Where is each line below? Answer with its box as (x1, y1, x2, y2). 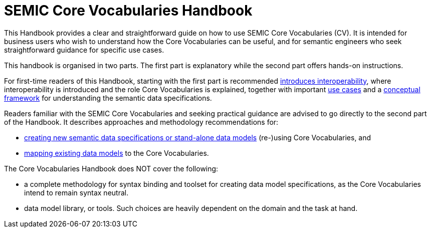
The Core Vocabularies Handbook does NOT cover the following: (4, 164, 219, 173)
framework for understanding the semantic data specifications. (4, 93, 212, 102)
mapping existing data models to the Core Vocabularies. (24, 148, 209, 157)
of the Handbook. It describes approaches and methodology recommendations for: (4, 117, 279, 126)
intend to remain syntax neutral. (24, 188, 129, 197)
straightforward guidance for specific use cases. (4, 45, 164, 54)
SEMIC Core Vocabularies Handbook (4, 2, 253, 19)
